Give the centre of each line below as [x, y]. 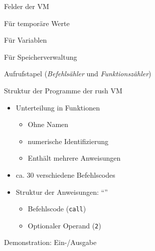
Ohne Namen [48, 124]
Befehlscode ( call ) [57, 209]
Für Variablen [26, 40]
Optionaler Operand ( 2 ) [64, 225]
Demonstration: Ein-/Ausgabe [50, 242]
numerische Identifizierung [68, 141]
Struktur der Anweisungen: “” [62, 192]
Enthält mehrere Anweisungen [74, 158]
